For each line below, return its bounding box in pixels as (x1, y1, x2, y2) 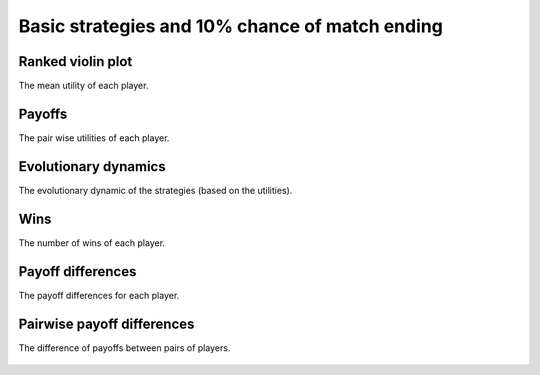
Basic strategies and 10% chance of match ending (18, 15, 444, 37)
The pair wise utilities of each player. (18, 131, 170, 144)
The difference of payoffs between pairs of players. (18, 341, 231, 354)
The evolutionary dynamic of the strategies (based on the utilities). (18, 184, 293, 196)
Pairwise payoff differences (18, 315, 195, 332)
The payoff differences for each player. (18, 289, 180, 301)
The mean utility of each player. (18, 80, 149, 92)
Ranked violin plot (18, 53, 133, 70)
